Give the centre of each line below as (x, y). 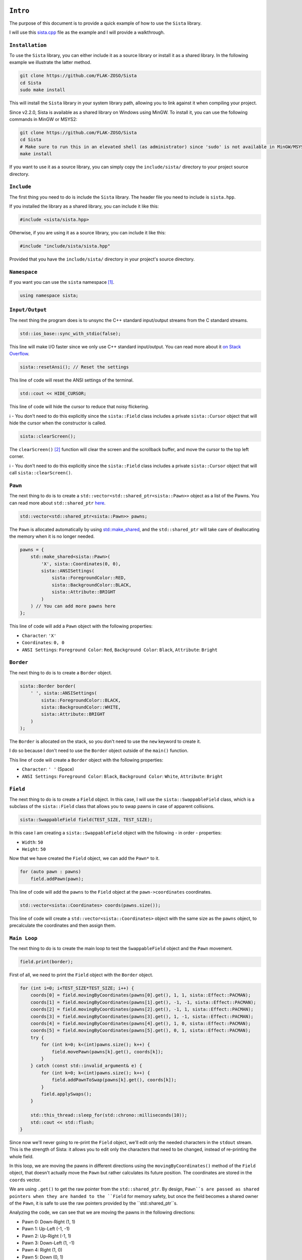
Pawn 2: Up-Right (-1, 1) (47, 1236)
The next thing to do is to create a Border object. (61, 672)
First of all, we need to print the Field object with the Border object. (81, 975)
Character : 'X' (39, 636)
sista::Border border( (48, 686)
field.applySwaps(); (66, 1094)
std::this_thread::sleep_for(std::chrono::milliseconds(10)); (109, 1115)
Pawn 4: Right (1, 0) (42, 1250)
